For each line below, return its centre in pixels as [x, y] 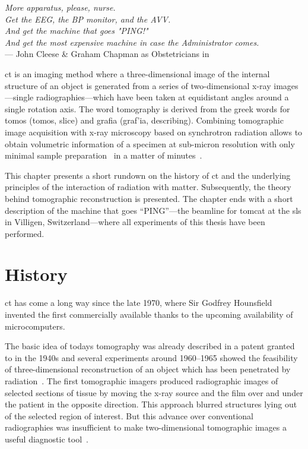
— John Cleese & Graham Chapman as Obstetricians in [107, 54]
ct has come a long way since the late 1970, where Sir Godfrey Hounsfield [139, 303]
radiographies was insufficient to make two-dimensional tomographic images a [146, 427]
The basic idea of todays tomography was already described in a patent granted [150, 346]
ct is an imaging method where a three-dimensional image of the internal [137, 73]
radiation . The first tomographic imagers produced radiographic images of [142, 380]
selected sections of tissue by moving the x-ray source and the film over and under [154, 392]
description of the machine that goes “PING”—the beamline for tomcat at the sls [153, 210]
